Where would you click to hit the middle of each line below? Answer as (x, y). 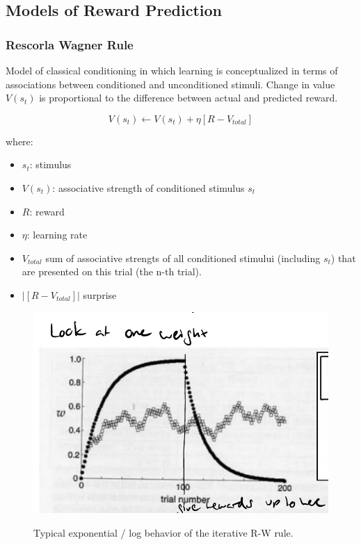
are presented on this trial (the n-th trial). (112, 271)
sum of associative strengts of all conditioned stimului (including (183, 258)
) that (343, 258)
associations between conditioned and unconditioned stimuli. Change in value (170, 84)
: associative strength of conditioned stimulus (149, 187)
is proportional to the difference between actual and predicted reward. (188, 98)
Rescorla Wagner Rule (70, 44)
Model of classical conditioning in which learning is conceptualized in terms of (172, 70)
